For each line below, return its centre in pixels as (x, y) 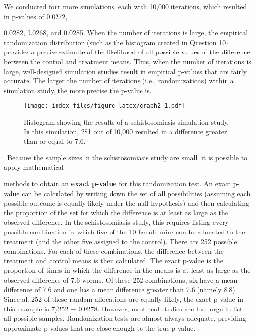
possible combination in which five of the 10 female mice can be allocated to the (125, 231)
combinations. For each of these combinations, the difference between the (114, 251)
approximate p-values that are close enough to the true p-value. (100, 327)
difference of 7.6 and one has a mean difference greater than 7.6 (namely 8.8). (121, 289)
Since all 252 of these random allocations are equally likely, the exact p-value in (124, 299)
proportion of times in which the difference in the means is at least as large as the (127, 270)
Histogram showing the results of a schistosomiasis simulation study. (127, 122)
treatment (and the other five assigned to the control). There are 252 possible (121, 241)
